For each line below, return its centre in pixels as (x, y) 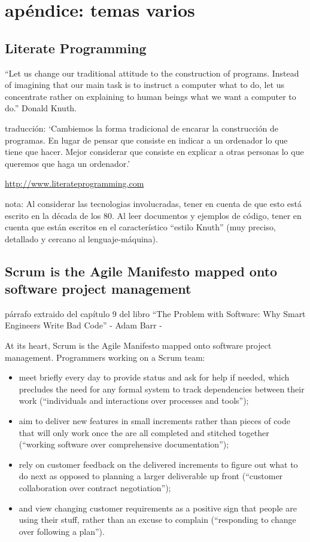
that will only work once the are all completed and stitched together (144, 432)
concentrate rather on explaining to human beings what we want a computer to (151, 96)
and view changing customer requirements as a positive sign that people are (158, 508)
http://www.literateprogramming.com (75, 183)
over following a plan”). (62, 531)
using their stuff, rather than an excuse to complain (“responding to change (157, 520)
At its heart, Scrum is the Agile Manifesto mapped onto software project (138, 345)
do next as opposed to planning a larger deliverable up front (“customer (151, 476)
